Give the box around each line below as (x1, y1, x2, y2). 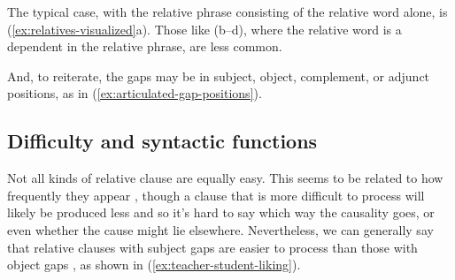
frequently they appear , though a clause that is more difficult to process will (7, 185, 425, 204)
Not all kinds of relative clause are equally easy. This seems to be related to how (7, 169, 443, 187)
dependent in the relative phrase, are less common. (7, 37, 282, 56)
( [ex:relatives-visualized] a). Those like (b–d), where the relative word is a (7, 19, 402, 38)
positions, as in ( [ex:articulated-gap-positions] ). (7, 84, 262, 102)
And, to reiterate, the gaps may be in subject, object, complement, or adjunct (7, 66, 430, 85)
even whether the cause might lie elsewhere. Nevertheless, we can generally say (7, 220, 434, 238)
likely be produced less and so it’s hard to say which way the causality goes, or (7, 203, 435, 222)
